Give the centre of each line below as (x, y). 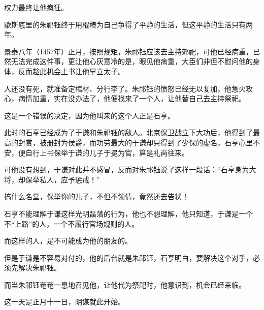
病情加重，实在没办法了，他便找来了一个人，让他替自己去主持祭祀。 (132, 98)
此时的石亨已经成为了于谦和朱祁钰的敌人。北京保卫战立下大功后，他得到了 (128, 132)
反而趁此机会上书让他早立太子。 (71, 71)
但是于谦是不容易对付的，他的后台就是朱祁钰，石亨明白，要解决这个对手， (128, 257)
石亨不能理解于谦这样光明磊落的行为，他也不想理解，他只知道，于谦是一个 (128, 213)
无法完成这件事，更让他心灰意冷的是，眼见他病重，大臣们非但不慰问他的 (132, 61)
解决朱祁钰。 (39, 268)
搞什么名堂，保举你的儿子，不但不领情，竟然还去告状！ (96, 196)
